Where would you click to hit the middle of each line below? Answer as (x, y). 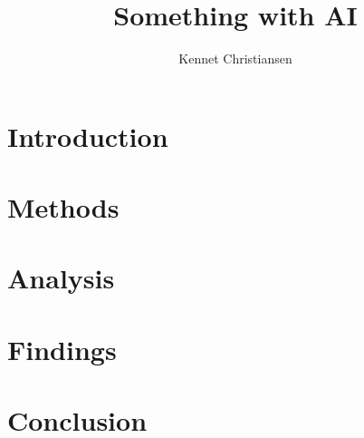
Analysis (61, 278)
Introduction (88, 136)
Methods (63, 207)
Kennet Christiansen (235, 58)
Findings (62, 349)
